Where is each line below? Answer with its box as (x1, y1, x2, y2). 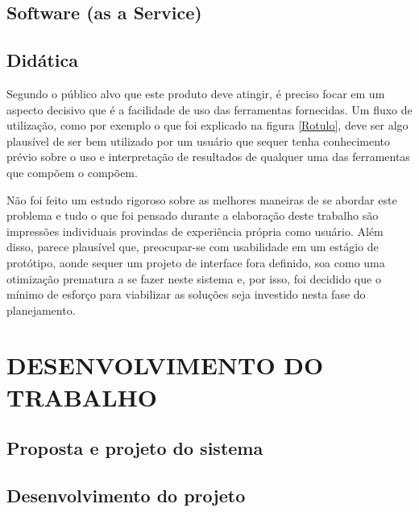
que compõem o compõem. (6, 163, 138, 180)
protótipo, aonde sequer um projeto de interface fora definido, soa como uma (6, 254, 385, 270)
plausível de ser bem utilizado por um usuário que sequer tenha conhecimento (6, 132, 391, 149)
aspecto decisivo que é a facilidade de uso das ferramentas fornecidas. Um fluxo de (6, 101, 413, 118)
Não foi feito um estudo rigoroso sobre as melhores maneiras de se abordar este (6, 191, 397, 208)
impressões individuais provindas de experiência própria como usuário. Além (6, 222, 384, 239)
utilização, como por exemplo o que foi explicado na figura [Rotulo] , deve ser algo (6, 117, 409, 134)
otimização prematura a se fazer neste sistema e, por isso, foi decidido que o (6, 270, 381, 287)
